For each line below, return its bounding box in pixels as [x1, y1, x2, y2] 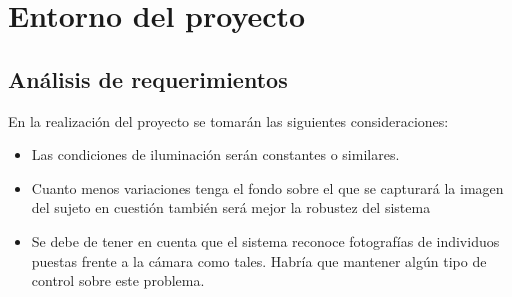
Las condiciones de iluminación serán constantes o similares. [31, 144, 400, 165]
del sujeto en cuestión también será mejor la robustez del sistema [31, 197, 431, 218]
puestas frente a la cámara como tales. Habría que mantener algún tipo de [31, 250, 487, 271]
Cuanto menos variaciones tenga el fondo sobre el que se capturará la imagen [31, 177, 504, 198]
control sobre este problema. [31, 270, 205, 291]
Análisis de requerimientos [8, 63, 288, 94]
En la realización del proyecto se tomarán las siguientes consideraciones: [8, 110, 449, 131]
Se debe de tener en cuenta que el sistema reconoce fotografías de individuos [31, 230, 500, 251]
